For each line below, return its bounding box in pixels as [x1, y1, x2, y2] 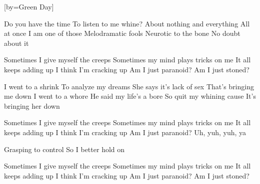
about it [4, 37, 29, 48]
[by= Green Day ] [4, 1, 54, 11]
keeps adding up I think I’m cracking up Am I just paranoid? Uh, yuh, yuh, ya [4, 127, 246, 137]
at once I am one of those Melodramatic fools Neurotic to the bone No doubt [4, 28, 240, 38]
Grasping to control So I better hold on [4, 144, 125, 154]
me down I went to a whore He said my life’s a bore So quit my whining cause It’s [4, 91, 256, 101]
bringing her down [4, 100, 60, 111]
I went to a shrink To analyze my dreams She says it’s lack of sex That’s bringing [4, 81, 254, 91]
